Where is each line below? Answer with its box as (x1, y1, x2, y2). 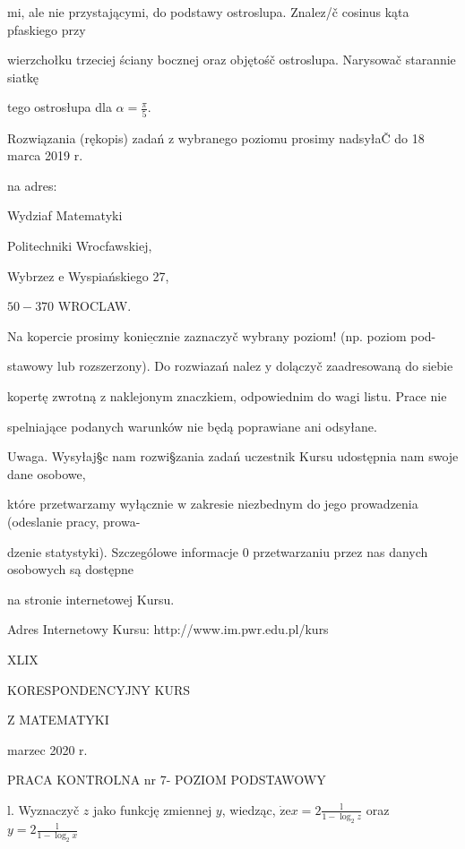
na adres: (7, 176, 57, 194)
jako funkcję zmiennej (92, 800, 212, 819)
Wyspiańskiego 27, (68, 266, 169, 285)
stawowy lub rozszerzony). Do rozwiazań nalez (7, 356, 262, 375)
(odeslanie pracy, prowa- (7, 512, 141, 530)
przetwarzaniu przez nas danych (253, 542, 428, 561)
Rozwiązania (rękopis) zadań (7, 128, 165, 147)
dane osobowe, (7, 464, 86, 483)
